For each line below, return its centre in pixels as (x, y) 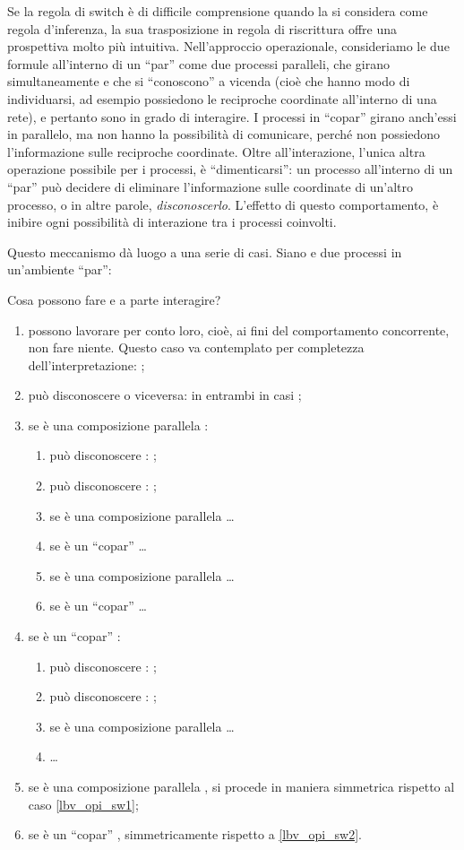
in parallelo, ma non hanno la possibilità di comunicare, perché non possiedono (224, 134)
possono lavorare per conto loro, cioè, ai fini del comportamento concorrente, (239, 330)
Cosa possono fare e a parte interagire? (114, 299)
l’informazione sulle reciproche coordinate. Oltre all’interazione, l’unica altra (216, 151)
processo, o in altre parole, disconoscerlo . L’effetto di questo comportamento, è (223, 204)
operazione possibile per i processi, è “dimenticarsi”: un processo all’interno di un (230, 169)
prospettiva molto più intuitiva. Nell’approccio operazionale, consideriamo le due (228, 46)
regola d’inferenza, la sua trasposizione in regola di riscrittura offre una (202, 28)
